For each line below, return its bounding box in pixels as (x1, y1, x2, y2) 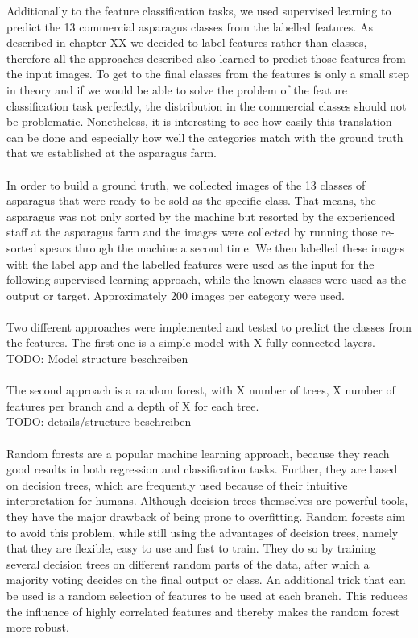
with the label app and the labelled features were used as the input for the (6, 255, 375, 272)
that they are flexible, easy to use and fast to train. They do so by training (6, 540, 376, 557)
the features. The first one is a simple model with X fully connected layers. (6, 334, 375, 351)
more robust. (6, 619, 69, 636)
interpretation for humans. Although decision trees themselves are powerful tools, (6, 492, 408, 509)
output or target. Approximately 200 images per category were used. (6, 286, 345, 303)
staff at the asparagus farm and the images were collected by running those (6, 223, 378, 240)
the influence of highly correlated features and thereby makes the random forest (6, 603, 400, 619)
